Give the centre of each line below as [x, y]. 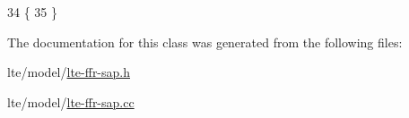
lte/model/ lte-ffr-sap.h [69, 72]
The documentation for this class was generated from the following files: [205, 42]
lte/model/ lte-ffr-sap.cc [71, 101]
